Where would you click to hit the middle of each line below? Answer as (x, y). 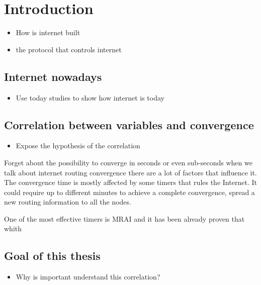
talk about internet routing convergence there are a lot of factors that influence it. (130, 172)
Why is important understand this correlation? (88, 277)
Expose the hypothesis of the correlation (78, 146)
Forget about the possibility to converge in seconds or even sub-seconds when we (128, 162)
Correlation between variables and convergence (129, 124)
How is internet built (48, 32)
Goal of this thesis (52, 256)
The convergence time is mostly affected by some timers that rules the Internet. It (130, 182)
